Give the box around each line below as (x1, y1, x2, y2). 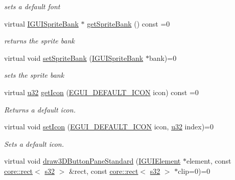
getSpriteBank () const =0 (87, 18, 170, 29)
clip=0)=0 (178, 165, 210, 176)
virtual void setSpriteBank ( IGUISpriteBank (4, 52, 144, 63)
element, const (186, 155, 231, 166)
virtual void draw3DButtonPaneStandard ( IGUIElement (4, 155, 181, 166)
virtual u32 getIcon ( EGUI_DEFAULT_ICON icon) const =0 (4, 86, 199, 97)
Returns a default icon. (4, 104, 76, 115)
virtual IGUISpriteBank (4, 18, 79, 29)
